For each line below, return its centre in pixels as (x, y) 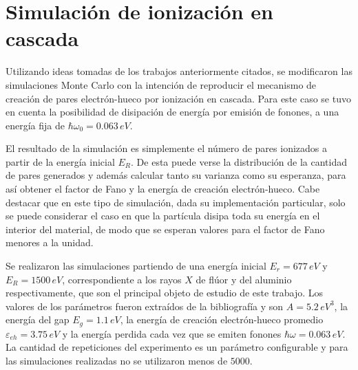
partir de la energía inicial (60, 161)
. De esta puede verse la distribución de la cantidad (239, 161)
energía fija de (35, 125)
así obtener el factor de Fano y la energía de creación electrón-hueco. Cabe (163, 189)
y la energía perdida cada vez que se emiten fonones (172, 333)
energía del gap (38, 319)
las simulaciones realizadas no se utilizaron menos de (117, 361)
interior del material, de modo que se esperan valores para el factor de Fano (165, 229)
